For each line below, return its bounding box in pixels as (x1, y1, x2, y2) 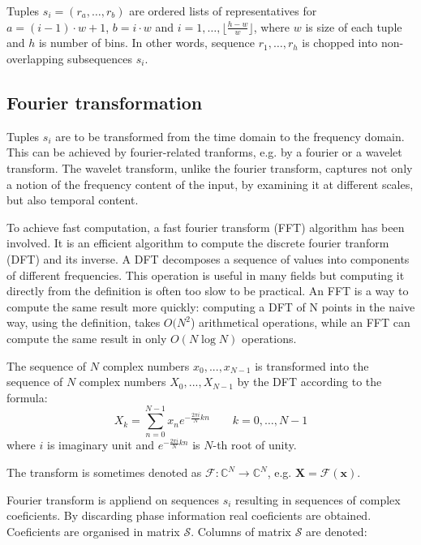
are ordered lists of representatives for (129, 2, 317, 19)
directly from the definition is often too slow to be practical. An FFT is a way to (6, 282, 409, 299)
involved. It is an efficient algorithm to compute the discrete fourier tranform (6, 234, 389, 251)
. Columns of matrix (191, 522, 291, 539)
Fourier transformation (6, 90, 203, 114)
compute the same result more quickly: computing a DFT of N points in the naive (6, 298, 415, 315)
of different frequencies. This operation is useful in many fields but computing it (6, 266, 405, 283)
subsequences (67, 50, 133, 67)
